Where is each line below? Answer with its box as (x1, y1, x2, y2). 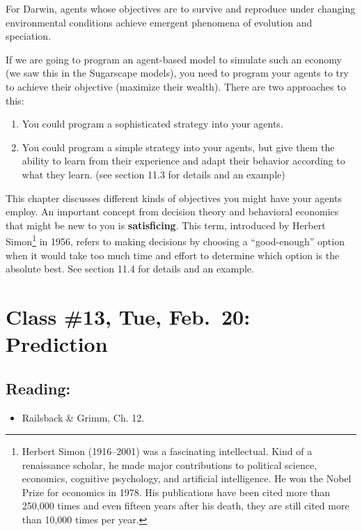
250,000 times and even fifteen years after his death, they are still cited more (22, 498, 349, 513)
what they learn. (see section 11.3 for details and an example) (22, 167, 285, 181)
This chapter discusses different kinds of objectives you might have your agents (6, 190, 342, 205)
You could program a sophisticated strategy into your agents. (22, 116, 283, 131)
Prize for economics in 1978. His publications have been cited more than (22, 484, 331, 499)
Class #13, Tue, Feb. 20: (6, 302, 251, 330)
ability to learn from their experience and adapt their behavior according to (22, 153, 345, 168)
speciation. (6, 29, 52, 43)
